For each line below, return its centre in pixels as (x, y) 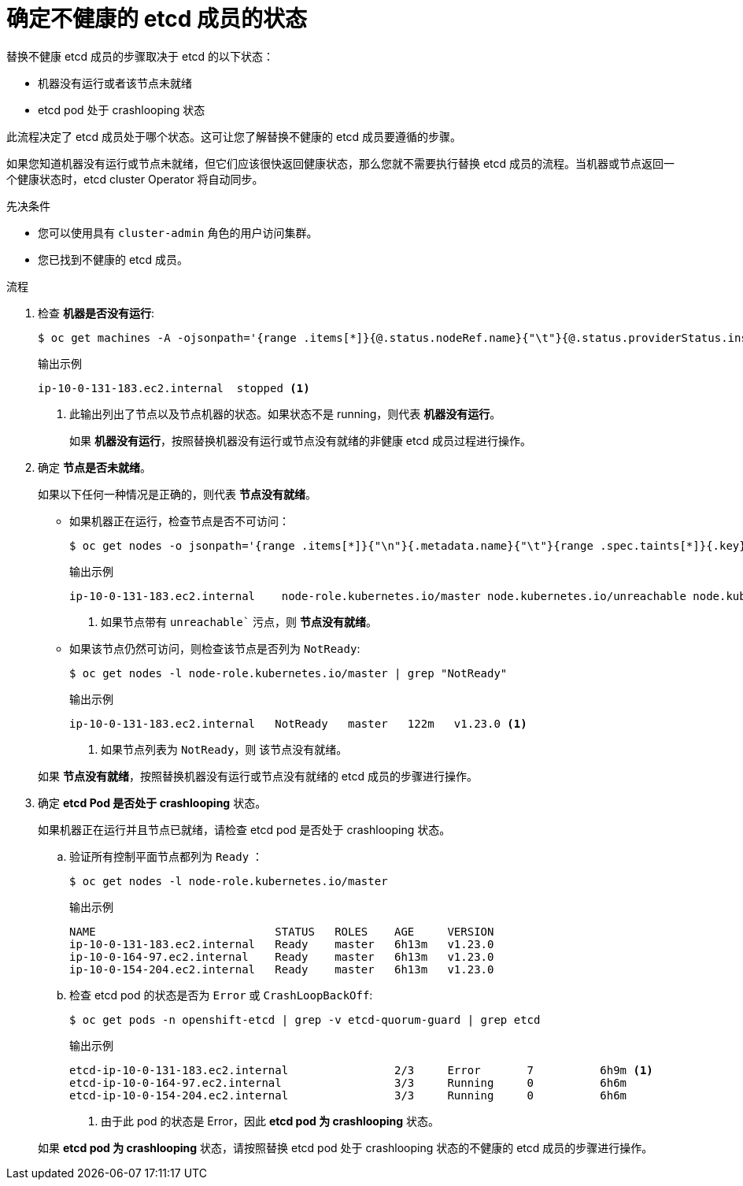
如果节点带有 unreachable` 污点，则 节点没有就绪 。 (239, 621)
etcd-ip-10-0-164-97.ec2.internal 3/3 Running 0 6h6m (348, 1082)
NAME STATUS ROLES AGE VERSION (282, 931)
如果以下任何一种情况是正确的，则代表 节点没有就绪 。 (177, 494)
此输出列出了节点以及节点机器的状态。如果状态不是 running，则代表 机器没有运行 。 (285, 413)
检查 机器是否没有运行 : (96, 313)
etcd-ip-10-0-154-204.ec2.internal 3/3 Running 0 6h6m (348, 1095)
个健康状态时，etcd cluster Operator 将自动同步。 (135, 179)
